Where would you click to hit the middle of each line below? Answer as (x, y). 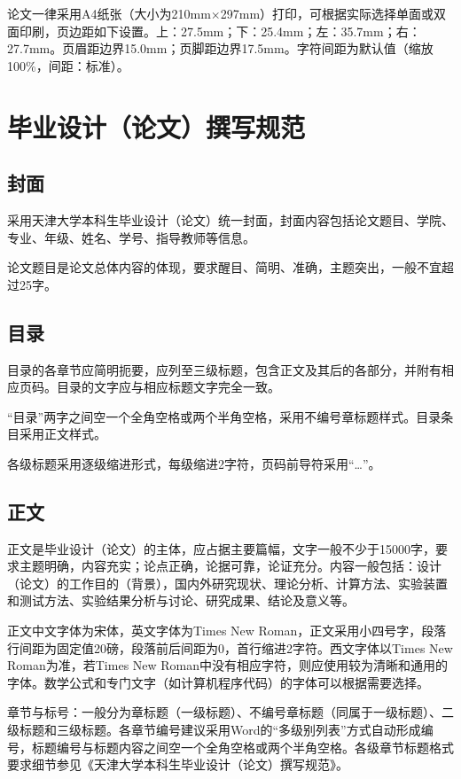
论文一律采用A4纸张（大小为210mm (109, 13)
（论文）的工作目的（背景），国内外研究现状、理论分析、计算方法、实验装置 (227, 583)
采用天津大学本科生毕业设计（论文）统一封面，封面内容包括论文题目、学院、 (230, 219)
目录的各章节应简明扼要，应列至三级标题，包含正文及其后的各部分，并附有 (224, 369)
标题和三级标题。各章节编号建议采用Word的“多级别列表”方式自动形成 (220, 730)
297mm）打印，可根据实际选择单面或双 (333, 13)
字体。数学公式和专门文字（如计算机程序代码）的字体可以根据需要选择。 (218, 682)
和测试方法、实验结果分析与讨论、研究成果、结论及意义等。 (181, 600)
